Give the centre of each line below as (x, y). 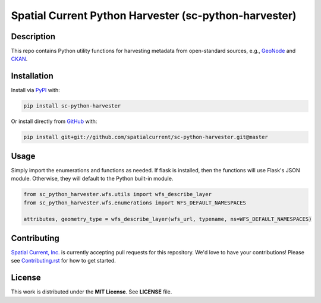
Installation (32, 76)
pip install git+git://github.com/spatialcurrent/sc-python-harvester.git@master (146, 137)
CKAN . (19, 59)
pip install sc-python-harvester (72, 106)
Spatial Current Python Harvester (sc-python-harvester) (154, 15)
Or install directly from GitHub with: (54, 121)
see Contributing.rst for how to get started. (63, 261)
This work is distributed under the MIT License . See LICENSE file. (92, 292)
